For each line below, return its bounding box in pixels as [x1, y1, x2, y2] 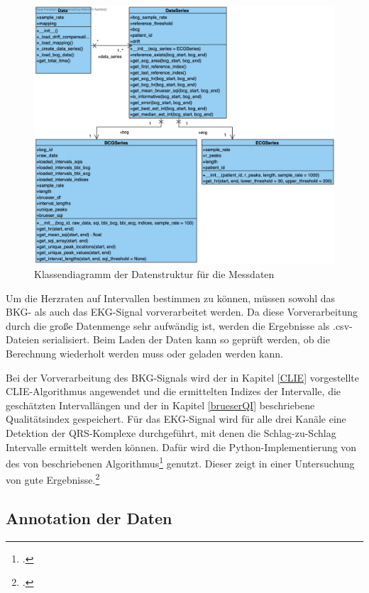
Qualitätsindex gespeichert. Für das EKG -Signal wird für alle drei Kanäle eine [6, 411, 346, 426]
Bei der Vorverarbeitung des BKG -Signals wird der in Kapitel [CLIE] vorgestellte [6, 370, 360, 384]
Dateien [6, 332, 40, 347]
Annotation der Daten [6, 506, 172, 528]
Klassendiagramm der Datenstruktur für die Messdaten [34, 266, 275, 281]
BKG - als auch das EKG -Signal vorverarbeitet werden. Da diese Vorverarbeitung [6, 304, 358, 319]
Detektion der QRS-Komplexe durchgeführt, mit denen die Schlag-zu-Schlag [6, 425, 336, 440]
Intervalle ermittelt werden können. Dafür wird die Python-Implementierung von [6, 439, 357, 454]
